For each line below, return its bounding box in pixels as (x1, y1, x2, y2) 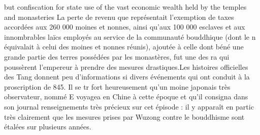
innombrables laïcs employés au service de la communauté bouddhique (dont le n (4, 31, 256, 42)
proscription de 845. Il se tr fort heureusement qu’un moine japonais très (4, 81, 231, 92)
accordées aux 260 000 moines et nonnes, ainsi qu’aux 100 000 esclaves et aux (4, 21, 245, 32)
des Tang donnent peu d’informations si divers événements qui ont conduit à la (4, 71, 250, 82)
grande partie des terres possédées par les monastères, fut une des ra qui (4, 51, 230, 62)
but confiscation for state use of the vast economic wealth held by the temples (4, 2, 247, 12)
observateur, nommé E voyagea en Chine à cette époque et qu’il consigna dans (4, 91, 248, 102)
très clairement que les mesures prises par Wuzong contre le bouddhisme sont (4, 111, 245, 122)
